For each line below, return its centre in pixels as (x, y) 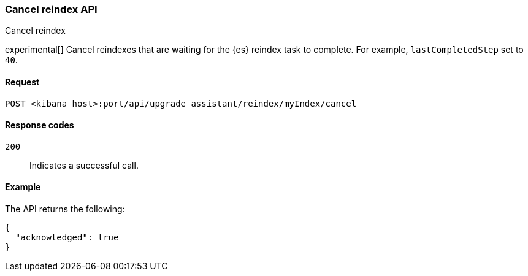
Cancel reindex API (51, 9)
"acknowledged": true (67, 238)
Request (22, 82)
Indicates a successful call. (84, 165)
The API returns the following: (65, 209)
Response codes (40, 125)
